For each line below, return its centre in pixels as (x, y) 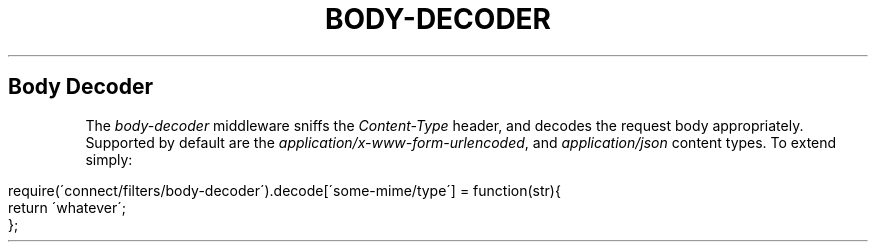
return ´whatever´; (67, 207)
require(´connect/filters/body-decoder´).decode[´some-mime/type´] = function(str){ (284, 190)
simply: (109, 159)
